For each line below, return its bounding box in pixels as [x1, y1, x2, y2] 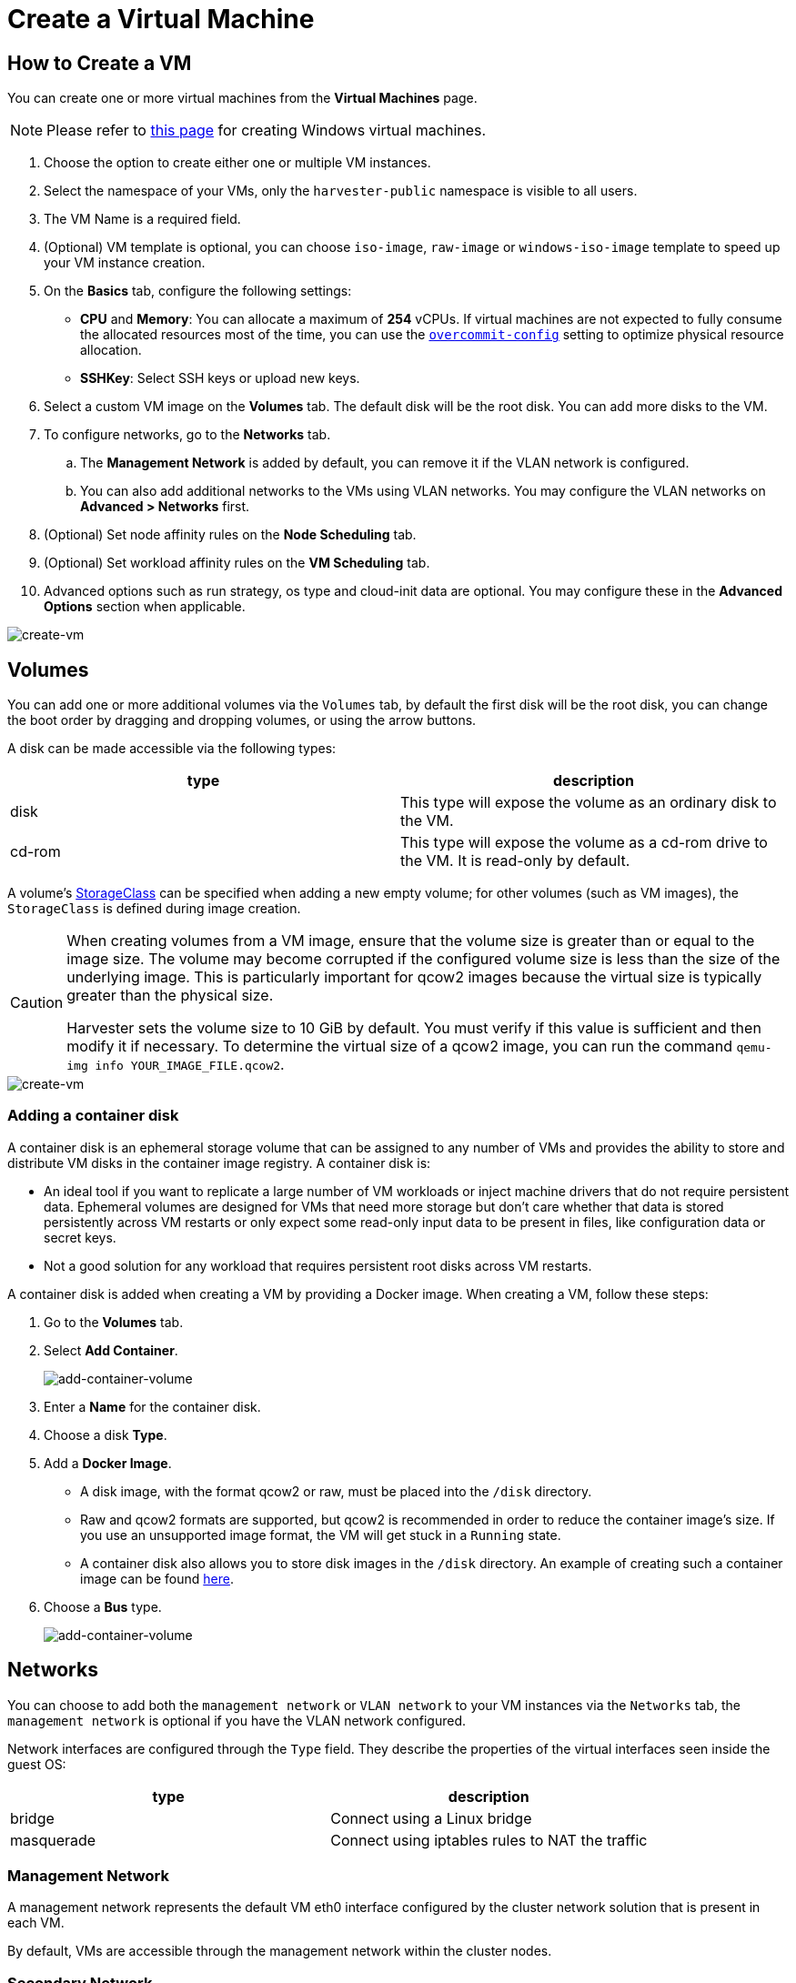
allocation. [80, 342, 142, 358]
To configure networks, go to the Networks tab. [44, 427, 331, 443]
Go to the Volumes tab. [44, 1314, 184, 1330]
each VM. [7, 1915, 65, 1931]
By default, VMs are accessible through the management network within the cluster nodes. [7, 1943, 552, 1959]
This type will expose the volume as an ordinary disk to [400, 793, 777, 812]
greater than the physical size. [66, 986, 274, 1005]
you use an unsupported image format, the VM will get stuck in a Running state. [80, 1526, 561, 1543]
